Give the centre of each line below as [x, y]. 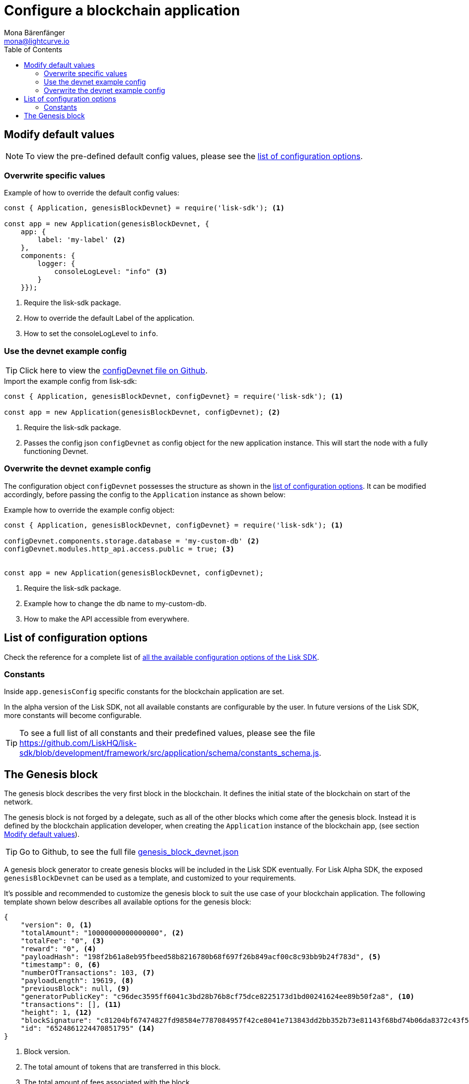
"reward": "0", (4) [58, 949]
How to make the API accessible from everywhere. [107, 619]
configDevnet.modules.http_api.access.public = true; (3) [119, 549]
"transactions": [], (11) [71, 1005]
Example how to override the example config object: [89, 510]
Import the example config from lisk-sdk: [71, 381]
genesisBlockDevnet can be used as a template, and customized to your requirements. [150, 878]
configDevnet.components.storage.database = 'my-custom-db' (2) [132, 541]
